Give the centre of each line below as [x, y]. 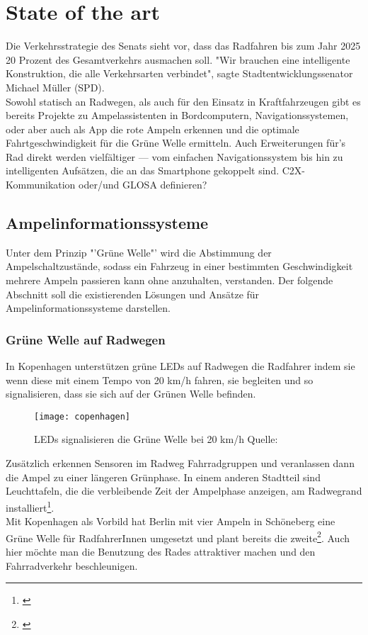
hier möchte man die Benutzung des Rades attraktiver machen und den [161, 551]
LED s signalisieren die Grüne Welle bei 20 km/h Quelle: [156, 439]
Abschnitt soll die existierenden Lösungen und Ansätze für [133, 294]
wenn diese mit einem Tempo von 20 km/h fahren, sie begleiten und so [160, 380]
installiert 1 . [30, 506]
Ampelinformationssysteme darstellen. [88, 308]
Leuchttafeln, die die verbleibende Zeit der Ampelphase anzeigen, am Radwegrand [184, 491]
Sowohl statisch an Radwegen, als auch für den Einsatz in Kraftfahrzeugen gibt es [183, 101]
